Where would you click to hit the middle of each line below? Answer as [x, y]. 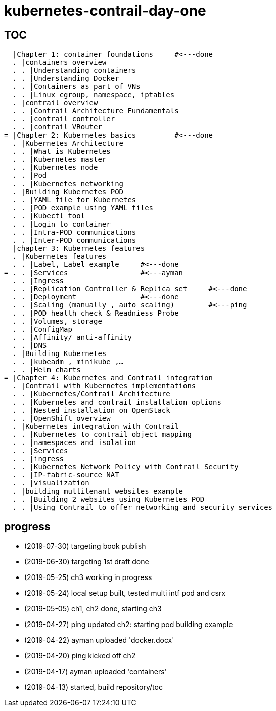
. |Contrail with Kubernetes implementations [104, 386]
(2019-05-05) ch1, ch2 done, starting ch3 [93, 609]
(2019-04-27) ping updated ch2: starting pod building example [129, 625]
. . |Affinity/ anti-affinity [72, 338]
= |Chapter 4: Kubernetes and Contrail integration [109, 378]
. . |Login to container [61, 224]
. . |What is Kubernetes [61, 151]
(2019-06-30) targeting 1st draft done [87, 562]
